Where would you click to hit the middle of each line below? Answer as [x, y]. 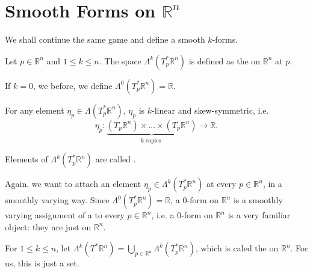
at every [222, 184]
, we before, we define [73, 85]
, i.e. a [163, 215]
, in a [272, 184]
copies [153, 140]
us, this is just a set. [42, 263]
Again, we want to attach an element [73, 184]
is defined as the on [225, 60]
